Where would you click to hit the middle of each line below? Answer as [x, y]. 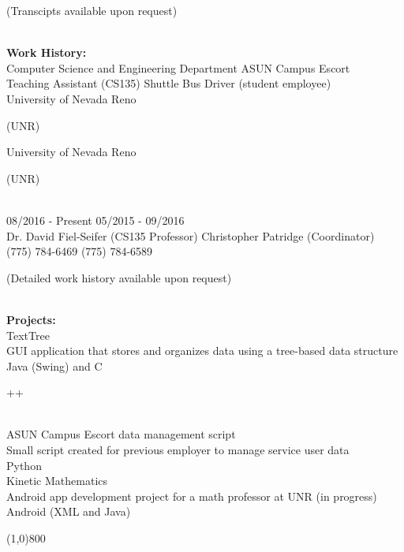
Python [24, 465]
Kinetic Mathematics [57, 481]
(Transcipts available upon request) [92, 10]
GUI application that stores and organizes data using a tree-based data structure [202, 351]
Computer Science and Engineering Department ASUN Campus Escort [178, 67]
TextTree [28, 335]
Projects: [31, 319]
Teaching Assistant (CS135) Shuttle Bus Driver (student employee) [169, 83]
